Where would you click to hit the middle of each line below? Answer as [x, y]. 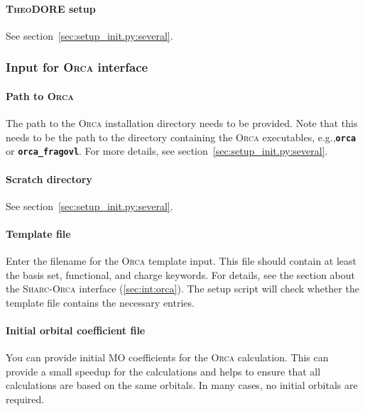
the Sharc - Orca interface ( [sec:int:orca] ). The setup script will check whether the [182, 289]
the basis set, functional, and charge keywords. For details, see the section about [180, 274]
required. [25, 399]
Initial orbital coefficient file [76, 330]
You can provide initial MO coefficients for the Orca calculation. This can [167, 357]
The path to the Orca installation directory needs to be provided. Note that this [182, 123]
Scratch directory [49, 179]
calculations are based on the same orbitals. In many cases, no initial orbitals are [182, 385]
